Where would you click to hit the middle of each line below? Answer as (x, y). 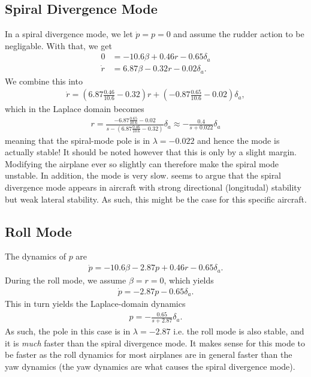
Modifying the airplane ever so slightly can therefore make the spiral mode (142, 163)
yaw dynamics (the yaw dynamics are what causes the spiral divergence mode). (150, 366)
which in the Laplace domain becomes (75, 109)
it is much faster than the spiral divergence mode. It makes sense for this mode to (155, 343)
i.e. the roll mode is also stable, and (239, 331)
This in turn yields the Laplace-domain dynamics (95, 304)
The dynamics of (35, 256)
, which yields (189, 280)
